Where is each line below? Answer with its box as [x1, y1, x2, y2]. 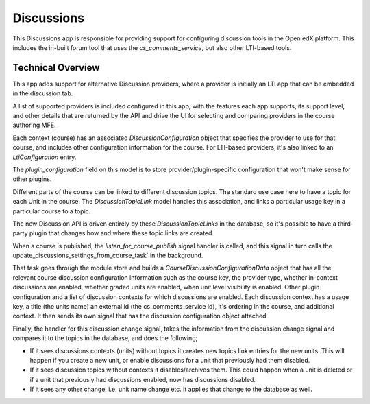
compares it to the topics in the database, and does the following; [12, 334, 198, 342]
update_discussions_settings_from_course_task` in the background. [12, 251, 203, 260]
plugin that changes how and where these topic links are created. [29, 229, 214, 237]
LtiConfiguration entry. [12, 153, 77, 161]
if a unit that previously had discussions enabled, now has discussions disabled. [29, 375, 256, 383]
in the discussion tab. [12, 89, 73, 97]
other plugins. [12, 175, 52, 183]
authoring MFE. [12, 121, 56, 130]
